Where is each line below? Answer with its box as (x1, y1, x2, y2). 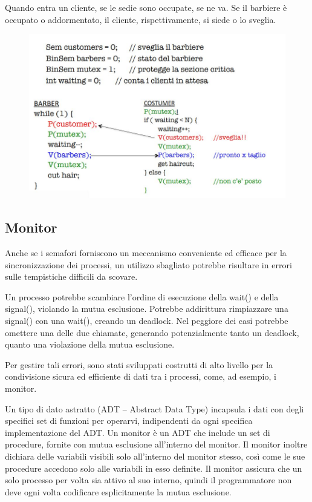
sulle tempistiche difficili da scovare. (5, 270, 138, 283)
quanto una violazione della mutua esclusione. (5, 338, 175, 351)
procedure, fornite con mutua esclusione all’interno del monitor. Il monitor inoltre (5, 438, 308, 451)
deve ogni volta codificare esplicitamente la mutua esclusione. (5, 485, 232, 498)
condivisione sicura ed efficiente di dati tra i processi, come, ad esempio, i (5, 370, 276, 383)
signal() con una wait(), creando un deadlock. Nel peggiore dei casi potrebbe (5, 314, 288, 327)
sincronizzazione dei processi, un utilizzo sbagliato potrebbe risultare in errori (5, 258, 292, 271)
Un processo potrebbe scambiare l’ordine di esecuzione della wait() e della (5, 290, 279, 303)
